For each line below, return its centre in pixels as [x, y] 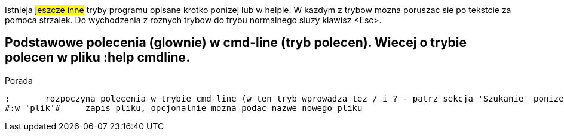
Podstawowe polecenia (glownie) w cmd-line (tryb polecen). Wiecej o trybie [236, 43]
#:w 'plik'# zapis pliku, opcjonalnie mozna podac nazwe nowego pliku [184, 108]
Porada [19, 80]
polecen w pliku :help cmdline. [98, 58]
